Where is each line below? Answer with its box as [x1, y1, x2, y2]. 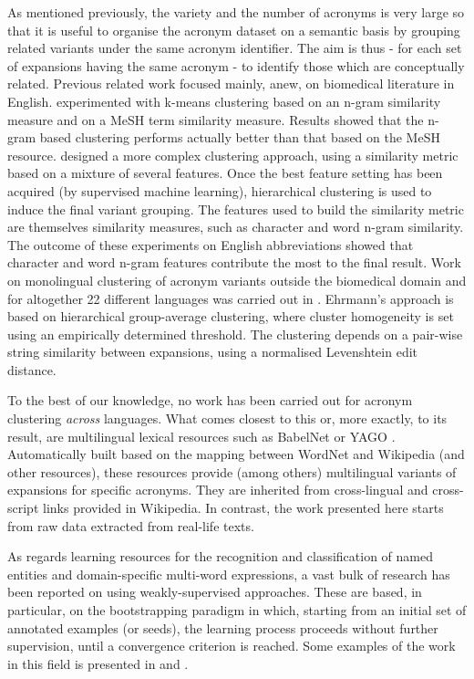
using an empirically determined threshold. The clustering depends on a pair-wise [7, 324, 463, 343]
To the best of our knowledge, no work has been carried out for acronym [7, 391, 413, 410]
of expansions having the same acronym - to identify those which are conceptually [7, 56, 465, 75]
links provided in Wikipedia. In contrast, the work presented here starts [43, 498, 444, 517]
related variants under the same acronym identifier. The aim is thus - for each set [7, 38, 462, 57]
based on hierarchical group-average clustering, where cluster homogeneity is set [7, 307, 454, 326]
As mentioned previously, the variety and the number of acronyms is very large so [7, 3, 465, 21]
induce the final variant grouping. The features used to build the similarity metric [7, 199, 464, 218]
